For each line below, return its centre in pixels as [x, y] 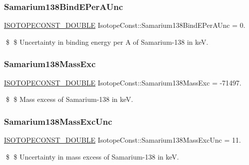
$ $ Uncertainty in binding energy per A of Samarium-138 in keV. [107, 41]
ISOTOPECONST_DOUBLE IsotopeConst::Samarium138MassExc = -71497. [123, 82]
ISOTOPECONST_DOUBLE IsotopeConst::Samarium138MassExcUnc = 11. [123, 140]
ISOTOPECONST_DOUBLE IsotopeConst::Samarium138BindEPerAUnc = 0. [125, 25]
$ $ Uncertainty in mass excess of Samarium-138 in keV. [92, 156]
